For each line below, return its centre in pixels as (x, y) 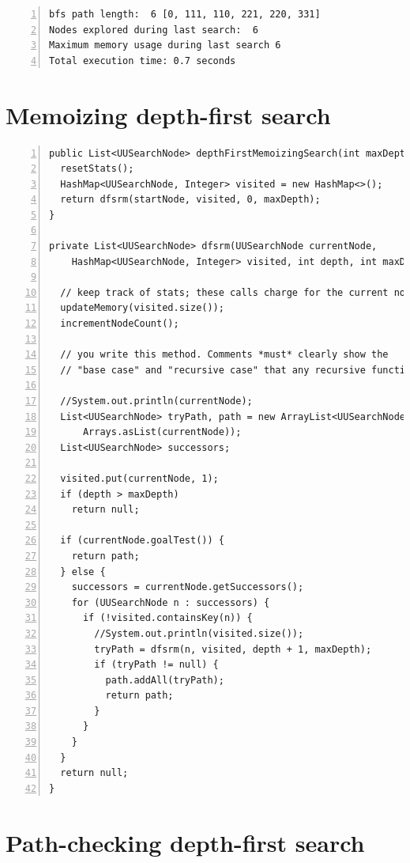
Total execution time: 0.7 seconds (143, 61)
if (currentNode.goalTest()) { (142, 541)
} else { (83, 572)
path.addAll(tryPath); (165, 680)
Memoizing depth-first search (168, 114)
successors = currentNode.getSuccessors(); (188, 587)
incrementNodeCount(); (120, 324)
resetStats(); (97, 169)
